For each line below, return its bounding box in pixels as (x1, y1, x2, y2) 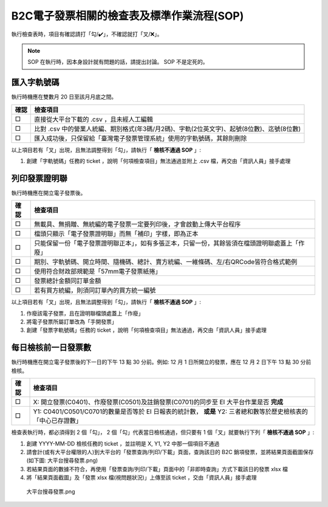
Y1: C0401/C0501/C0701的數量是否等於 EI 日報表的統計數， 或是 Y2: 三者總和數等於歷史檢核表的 (33, 407, 308, 416)
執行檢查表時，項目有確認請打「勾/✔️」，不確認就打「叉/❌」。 (11, 30, 163, 38)
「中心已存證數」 (33, 416, 82, 425)
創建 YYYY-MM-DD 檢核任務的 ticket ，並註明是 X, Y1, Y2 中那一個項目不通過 (26, 440, 220, 447)
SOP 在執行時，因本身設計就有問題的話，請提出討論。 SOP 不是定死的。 (27, 58, 209, 66)
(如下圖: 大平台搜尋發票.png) (26, 457, 98, 464)
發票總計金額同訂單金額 (33, 277, 101, 285)
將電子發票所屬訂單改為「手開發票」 (26, 318, 117, 325)
